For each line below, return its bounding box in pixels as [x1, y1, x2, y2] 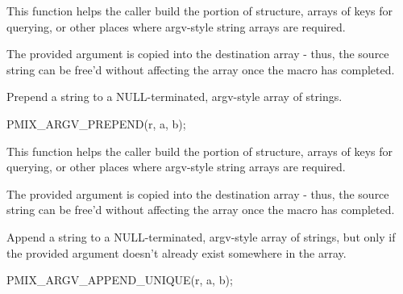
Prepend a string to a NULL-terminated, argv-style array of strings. [6, 88, 343, 105]
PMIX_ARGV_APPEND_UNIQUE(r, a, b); [6, 271, 233, 288]
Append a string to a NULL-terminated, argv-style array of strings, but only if [6, 228, 396, 245]
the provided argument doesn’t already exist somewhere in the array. [6, 244, 347, 261]
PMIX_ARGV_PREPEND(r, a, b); [6, 115, 186, 132]
